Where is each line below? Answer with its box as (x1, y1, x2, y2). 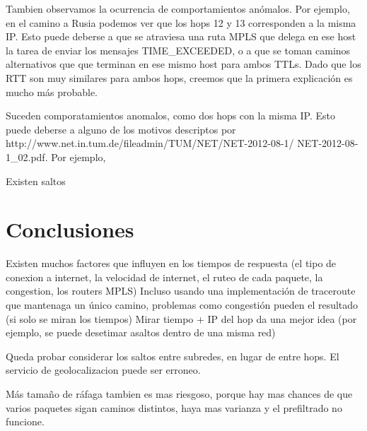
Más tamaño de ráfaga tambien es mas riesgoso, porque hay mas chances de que (6, 386, 353, 401)
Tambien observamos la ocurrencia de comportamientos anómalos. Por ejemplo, (6, 1, 350, 16)
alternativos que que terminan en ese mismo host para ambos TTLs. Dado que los (6, 57, 361, 71)
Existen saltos (6, 173, 66, 188)
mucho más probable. (6, 84, 98, 99)
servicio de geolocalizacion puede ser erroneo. (6, 362, 201, 377)
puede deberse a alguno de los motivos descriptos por (6, 122, 236, 136)
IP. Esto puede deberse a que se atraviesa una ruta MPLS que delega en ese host (6, 29, 356, 44)
